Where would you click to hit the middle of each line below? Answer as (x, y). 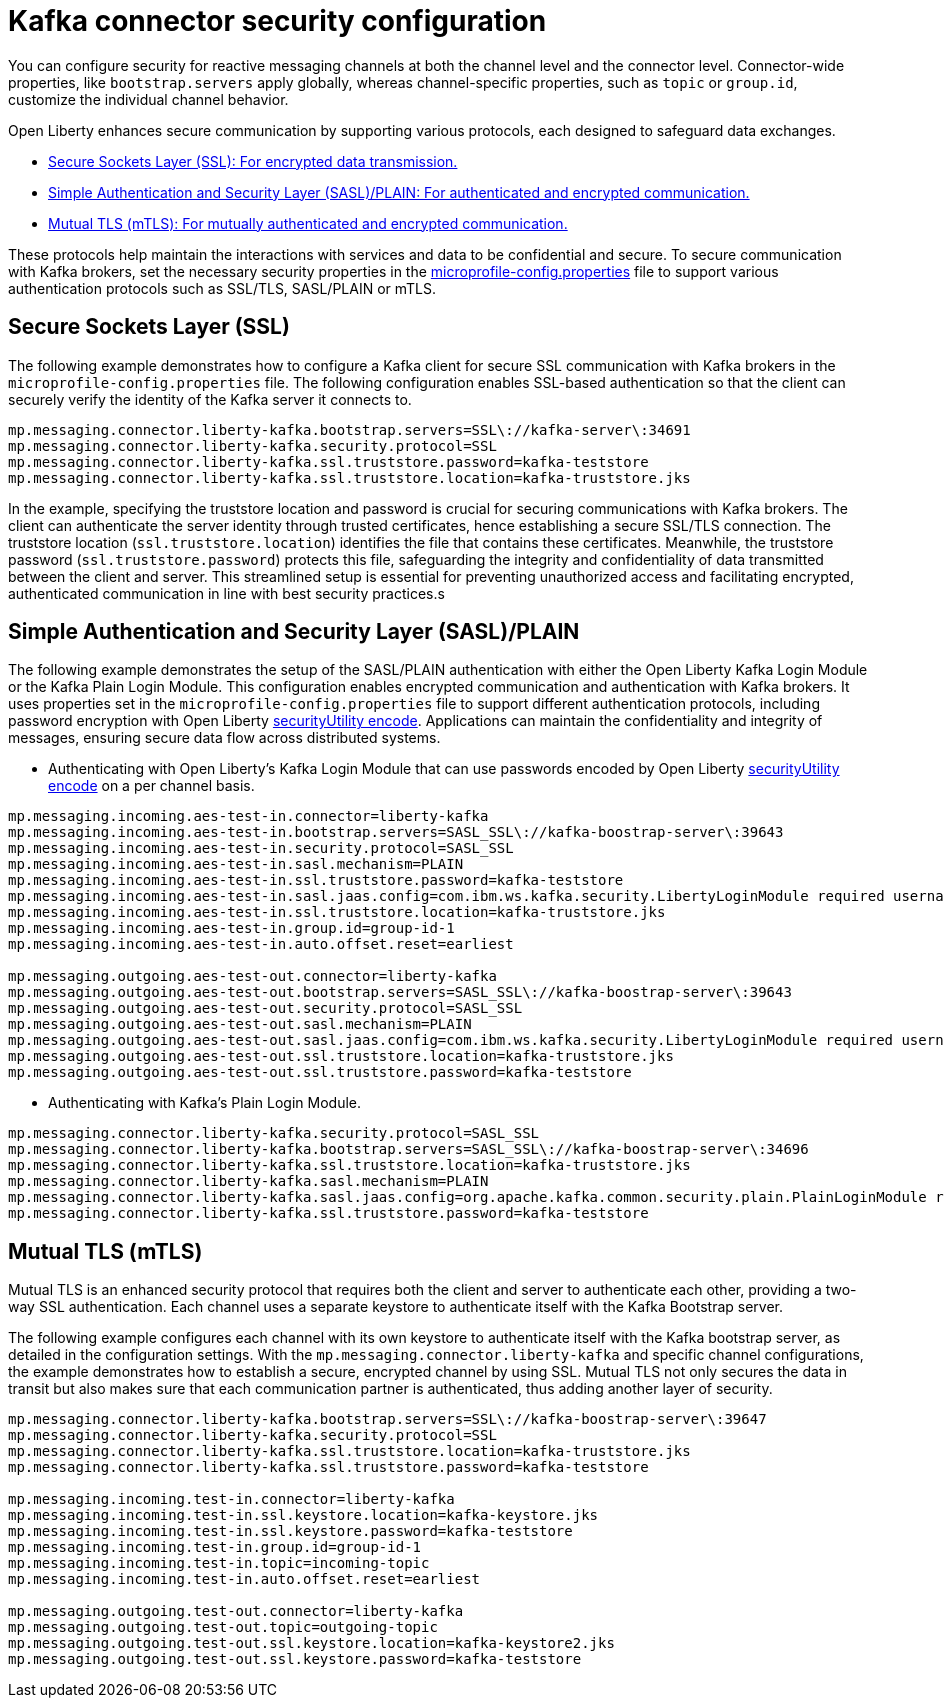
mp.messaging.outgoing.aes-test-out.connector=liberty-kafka (252, 976)
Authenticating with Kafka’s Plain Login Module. (204, 1103)
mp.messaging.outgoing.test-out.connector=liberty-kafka (236, 1611)
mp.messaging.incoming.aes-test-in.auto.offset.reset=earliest (261, 944)
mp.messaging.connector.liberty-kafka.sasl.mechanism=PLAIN (248, 1181)
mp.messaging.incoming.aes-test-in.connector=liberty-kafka (248, 816)
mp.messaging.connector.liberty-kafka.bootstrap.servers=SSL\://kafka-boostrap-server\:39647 (387, 1419)
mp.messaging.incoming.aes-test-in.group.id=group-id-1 (231, 928)
